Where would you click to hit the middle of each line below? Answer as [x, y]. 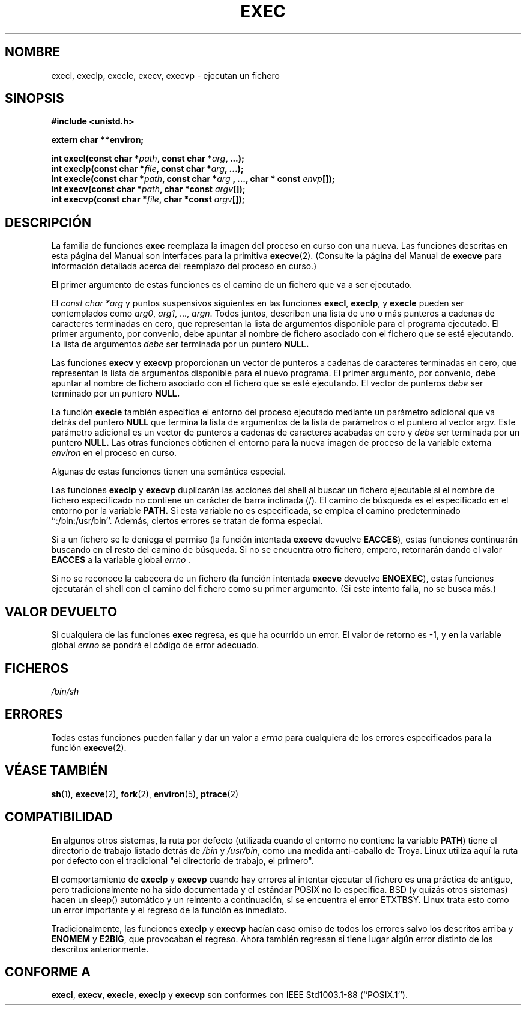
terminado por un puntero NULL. [116, 394]
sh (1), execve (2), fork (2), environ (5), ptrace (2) [145, 794]
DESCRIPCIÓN [48, 222]
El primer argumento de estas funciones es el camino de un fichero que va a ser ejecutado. [232, 285]
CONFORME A [48, 972]
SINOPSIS [35, 99]
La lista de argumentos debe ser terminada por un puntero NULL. [180, 344]
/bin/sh [65, 691]
